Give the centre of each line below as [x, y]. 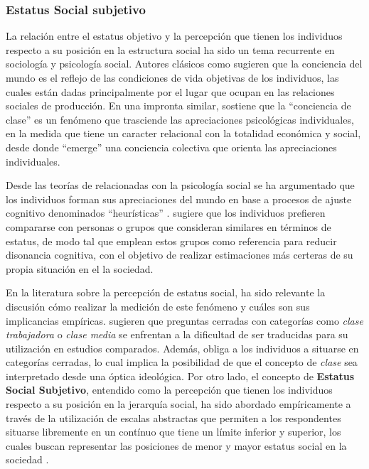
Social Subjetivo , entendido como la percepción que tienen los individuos [169, 390]
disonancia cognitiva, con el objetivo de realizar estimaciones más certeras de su [180, 255]
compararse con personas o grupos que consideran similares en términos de [169, 226]
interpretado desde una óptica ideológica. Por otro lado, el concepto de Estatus [180, 376]
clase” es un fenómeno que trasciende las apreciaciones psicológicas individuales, [180, 119]
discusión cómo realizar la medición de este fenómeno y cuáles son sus [158, 306]
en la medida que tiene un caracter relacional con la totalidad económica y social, [183, 133]
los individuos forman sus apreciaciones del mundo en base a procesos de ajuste [179, 199]
